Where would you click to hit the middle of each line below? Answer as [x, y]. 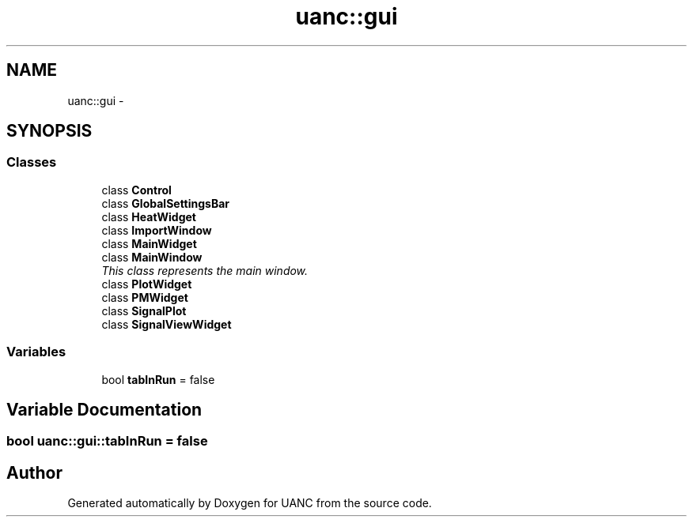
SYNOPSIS [49, 131]
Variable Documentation [104, 409]
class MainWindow [152, 257]
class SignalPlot [144, 310]
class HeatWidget [149, 216]
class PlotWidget [147, 284]
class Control [136, 190]
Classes [32, 162]
